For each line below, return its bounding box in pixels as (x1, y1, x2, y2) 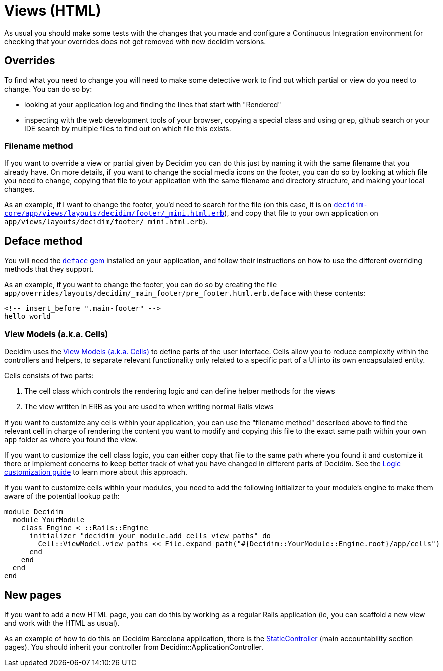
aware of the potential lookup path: (4, 491, 120, 500)
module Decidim (4, 507, 64, 516)
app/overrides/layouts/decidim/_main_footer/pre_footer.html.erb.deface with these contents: (4, 289, 366, 298)
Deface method (4, 234, 83, 247)
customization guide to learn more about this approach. (4, 467, 188, 476)
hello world (4, 312, 51, 321)
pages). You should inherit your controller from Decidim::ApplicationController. (4, 642, 264, 651)
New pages (4, 589, 62, 602)
